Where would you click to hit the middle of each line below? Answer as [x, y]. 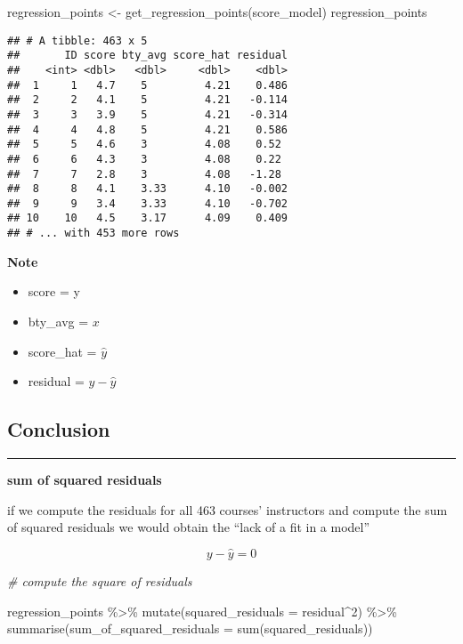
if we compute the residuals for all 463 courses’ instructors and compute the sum [227, 509]
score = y [54, 291]
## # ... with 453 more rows [93, 233]
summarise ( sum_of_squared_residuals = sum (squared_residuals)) [190, 628]
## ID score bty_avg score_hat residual [147, 56]
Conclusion [59, 429]
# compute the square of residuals [100, 580]
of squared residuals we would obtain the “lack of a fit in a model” [189, 527]
